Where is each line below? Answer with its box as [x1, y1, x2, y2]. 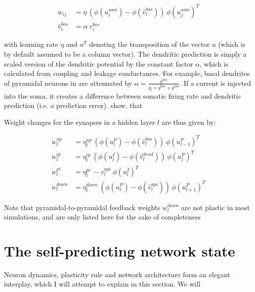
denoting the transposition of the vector [89, 39, 210, 49]
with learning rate [4, 39, 58, 49]
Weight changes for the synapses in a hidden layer [4, 116, 155, 127]
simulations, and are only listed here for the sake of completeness [4, 212, 201, 222]
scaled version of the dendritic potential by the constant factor [4, 58, 193, 69]
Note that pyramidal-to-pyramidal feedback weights [4, 202, 160, 212]
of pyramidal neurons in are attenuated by [4, 77, 132, 88]
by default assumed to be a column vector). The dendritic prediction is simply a [4, 49, 247, 59]
